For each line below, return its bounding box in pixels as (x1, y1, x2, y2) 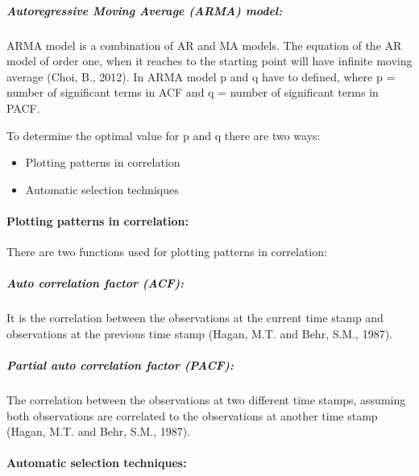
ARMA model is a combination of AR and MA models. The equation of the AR (6, 36, 402, 53)
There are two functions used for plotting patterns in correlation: (6, 243, 327, 260)
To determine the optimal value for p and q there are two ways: (6, 126, 321, 143)
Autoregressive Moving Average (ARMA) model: (6, 2, 283, 19)
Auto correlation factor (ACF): (6, 275, 185, 292)
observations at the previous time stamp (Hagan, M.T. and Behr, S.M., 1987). (6, 325, 392, 341)
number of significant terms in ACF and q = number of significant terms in (6, 84, 379, 101)
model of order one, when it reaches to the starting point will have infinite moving (6, 52, 413, 69)
